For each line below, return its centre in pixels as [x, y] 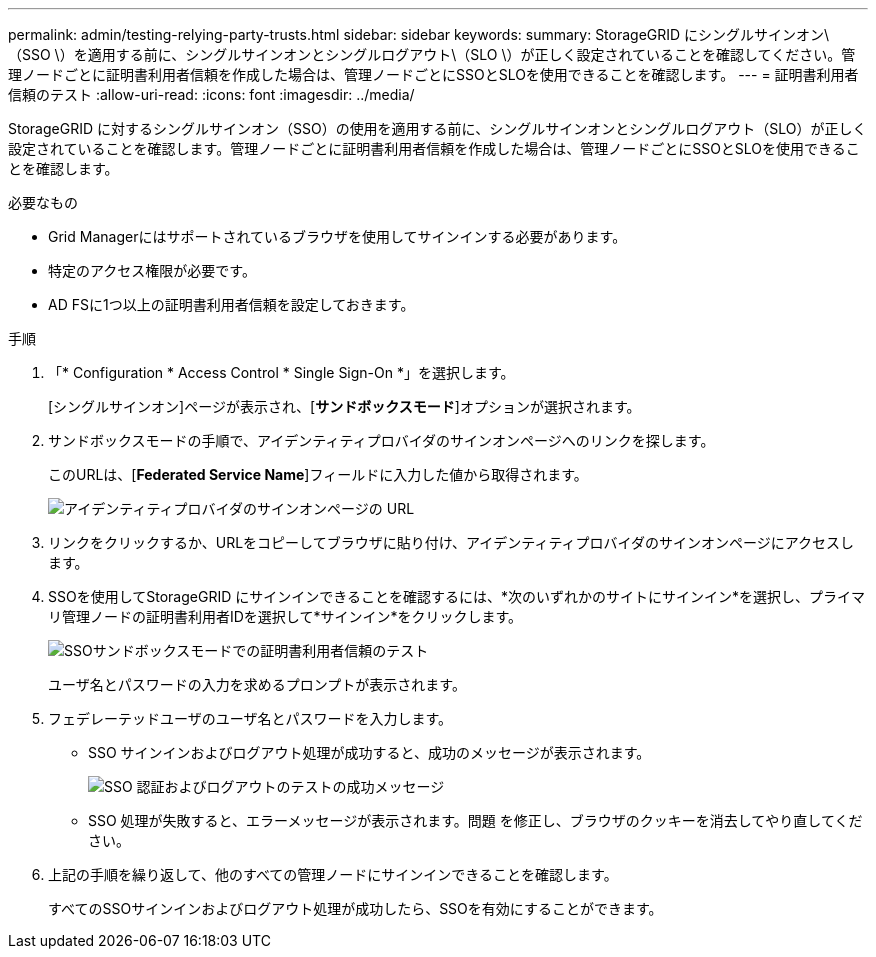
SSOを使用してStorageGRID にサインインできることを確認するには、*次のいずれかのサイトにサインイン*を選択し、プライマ [456, 596]
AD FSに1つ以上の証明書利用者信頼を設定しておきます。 [231, 304]
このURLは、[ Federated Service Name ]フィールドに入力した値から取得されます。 [318, 474]
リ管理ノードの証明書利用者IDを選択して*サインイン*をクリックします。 [285, 616]
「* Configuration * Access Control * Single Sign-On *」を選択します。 [281, 372]
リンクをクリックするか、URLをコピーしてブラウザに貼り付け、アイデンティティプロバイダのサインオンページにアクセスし [451, 542]
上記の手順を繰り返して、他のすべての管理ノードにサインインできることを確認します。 [333, 874]
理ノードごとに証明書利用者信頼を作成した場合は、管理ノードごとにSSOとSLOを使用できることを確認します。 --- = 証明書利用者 [433, 74]
